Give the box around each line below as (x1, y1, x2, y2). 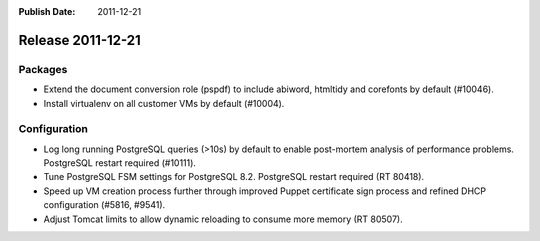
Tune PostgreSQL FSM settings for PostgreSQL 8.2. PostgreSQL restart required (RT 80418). (43, 171, 425, 183)
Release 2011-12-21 (18, 31, 142, 49)
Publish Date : (18, 6, 76, 17)
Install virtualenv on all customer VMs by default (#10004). (43, 97, 285, 109)
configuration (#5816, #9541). (43, 199, 166, 211)
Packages (18, 62, 68, 76)
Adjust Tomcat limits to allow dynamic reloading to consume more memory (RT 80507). (43, 213, 404, 225)
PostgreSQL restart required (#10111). (43, 157, 197, 169)
